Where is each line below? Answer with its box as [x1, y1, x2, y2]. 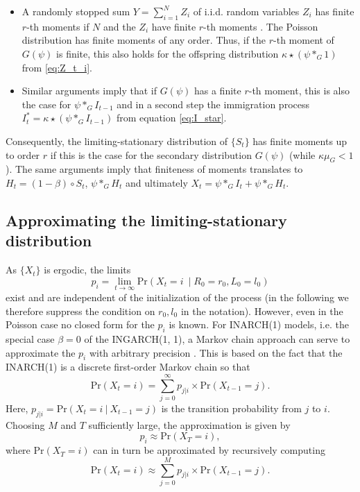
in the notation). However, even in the [180, 303, 343, 318]
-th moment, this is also [248, 83, 350, 98]
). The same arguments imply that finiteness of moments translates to [6, 162, 303, 176]
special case [6, 331, 55, 346]
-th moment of [273, 33, 334, 47]
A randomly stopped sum [22, 4, 130, 18]
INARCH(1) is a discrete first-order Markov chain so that [6, 359, 250, 374]
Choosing [6, 417, 45, 432]
